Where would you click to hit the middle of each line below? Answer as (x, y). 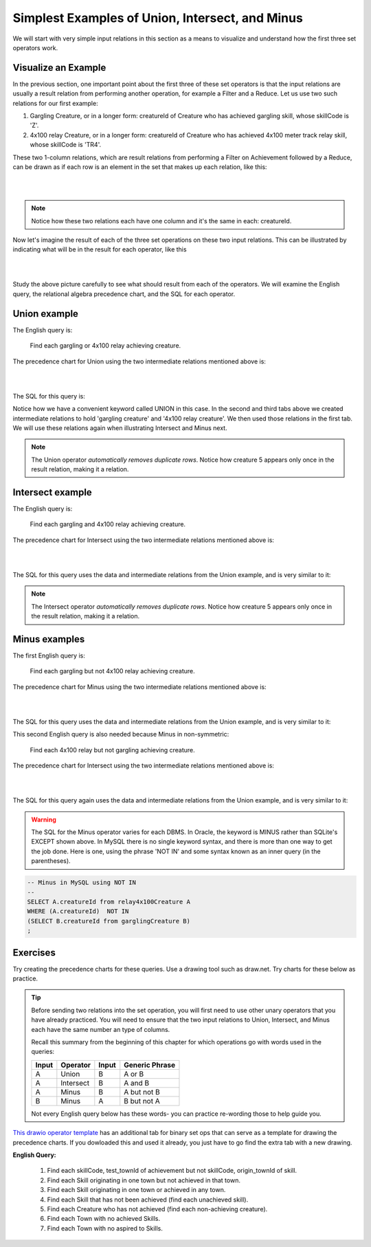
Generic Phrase (149, 1065)
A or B (134, 1074)
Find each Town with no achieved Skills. (104, 1219)
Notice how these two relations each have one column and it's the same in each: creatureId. (161, 221)
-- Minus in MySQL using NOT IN (82, 883)
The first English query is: (49, 655)
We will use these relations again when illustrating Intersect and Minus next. (120, 428)
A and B (137, 1083)
